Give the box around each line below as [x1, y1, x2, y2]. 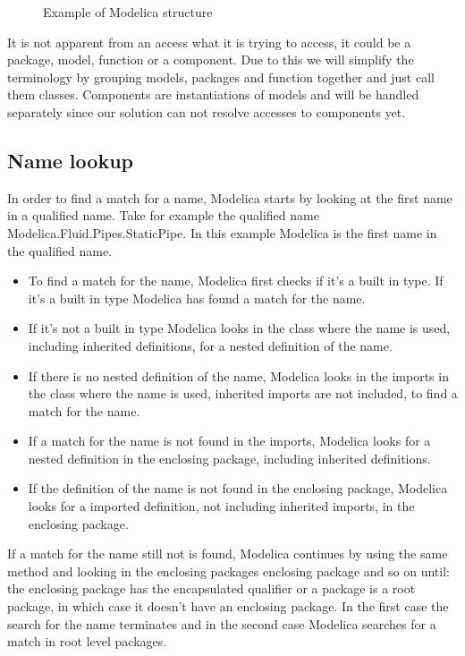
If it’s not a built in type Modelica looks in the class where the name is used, [28, 319, 451, 337]
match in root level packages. [7, 632, 167, 651]
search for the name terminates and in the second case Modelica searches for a [7, 614, 436, 633]
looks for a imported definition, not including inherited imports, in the [28, 497, 415, 515]
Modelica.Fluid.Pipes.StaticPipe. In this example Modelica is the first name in [7, 223, 437, 242]
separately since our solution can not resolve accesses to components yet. [7, 102, 406, 121]
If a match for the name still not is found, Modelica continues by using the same [7, 544, 448, 563]
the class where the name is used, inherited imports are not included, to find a [28, 384, 458, 403]
